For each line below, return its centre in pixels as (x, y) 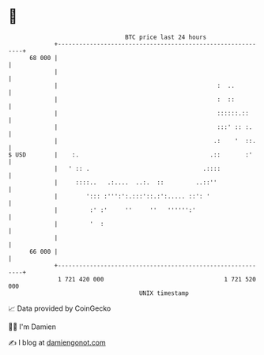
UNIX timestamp (164, 293)
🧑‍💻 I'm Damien (32, 327)
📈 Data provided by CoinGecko (60, 308)
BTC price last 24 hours (166, 37)
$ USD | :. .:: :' (130, 155)
